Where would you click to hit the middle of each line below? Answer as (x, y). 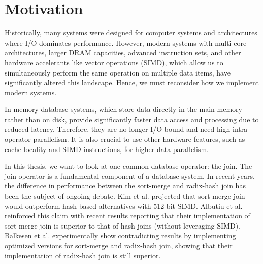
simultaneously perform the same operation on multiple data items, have (118, 72)
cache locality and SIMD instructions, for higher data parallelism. (107, 149)
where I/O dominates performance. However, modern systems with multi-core (126, 42)
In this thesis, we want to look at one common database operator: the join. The (128, 166)
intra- (241, 129)
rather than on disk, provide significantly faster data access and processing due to (132, 119)
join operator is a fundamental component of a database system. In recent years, (130, 176)
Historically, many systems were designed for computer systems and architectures (131, 33)
